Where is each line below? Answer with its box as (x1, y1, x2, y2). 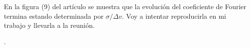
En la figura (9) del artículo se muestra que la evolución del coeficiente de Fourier (4, 1, 247, 11)
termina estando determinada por (4, 11, 104, 21)
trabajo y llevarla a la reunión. (4, 20, 95, 30)
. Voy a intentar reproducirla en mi (122, 11, 226, 21)
